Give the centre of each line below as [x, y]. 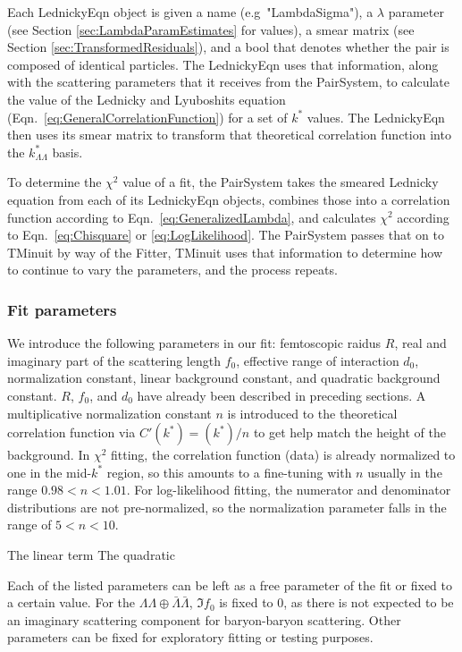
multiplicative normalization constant [109, 413]
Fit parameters [62, 309]
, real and [420, 343]
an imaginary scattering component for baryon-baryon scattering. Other [204, 619]
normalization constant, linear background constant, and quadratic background [224, 378]
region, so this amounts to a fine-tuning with [229, 472]
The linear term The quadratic [91, 555]
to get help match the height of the [349, 432]
